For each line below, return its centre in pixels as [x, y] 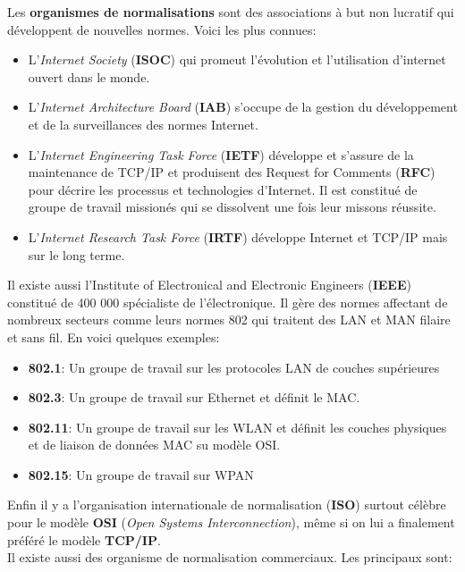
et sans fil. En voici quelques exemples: [114, 336]
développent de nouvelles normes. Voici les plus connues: [162, 29]
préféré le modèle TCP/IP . [84, 539]
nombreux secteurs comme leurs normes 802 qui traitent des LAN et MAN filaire [229, 320]
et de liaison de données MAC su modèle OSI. [154, 445]
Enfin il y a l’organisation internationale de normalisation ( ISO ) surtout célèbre [227, 505]
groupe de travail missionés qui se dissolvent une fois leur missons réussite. [232, 207]
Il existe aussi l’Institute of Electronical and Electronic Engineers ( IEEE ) [209, 285]
